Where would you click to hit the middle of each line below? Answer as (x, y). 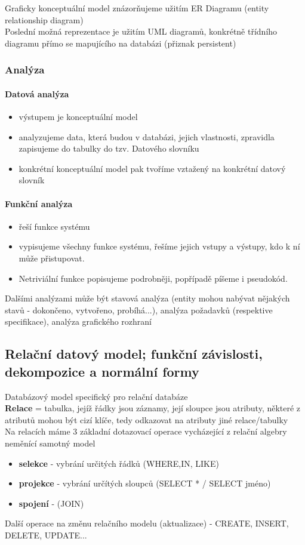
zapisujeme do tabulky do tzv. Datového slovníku (109, 148)
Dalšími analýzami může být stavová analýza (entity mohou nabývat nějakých (147, 298)
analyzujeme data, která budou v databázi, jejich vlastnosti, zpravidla (147, 136)
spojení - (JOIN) (51, 503)
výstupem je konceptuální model (78, 117)
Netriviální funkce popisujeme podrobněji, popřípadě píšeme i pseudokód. (153, 278)
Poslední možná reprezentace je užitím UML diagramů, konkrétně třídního (141, 31)
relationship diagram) (44, 19)
